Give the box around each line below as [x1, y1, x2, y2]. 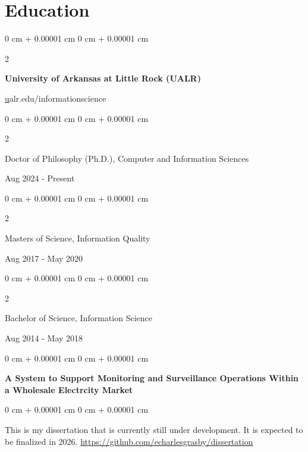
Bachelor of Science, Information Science [5, 312, 152, 324]
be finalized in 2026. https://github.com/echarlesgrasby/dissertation [5, 435, 253, 447]
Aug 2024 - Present [5, 172, 75, 184]
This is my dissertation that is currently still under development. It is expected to [5, 423, 303, 435]
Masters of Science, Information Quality [5, 232, 150, 244]
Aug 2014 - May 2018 [5, 332, 83, 344]
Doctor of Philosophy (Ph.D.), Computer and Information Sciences [5, 152, 249, 164]
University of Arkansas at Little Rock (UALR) [5, 72, 201, 84]
